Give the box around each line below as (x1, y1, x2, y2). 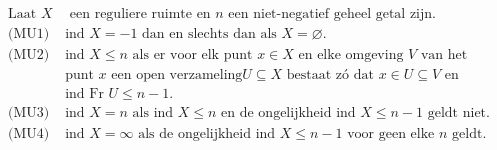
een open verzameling (111, 68, 243, 83)
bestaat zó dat (286, 68, 374, 83)
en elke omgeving (298, 48, 404, 63)
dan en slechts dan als (142, 27, 277, 42)
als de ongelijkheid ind (138, 127, 276, 142)
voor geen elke (347, 127, 435, 142)
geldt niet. (427, 106, 490, 121)
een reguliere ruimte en (69, 7, 211, 22)
